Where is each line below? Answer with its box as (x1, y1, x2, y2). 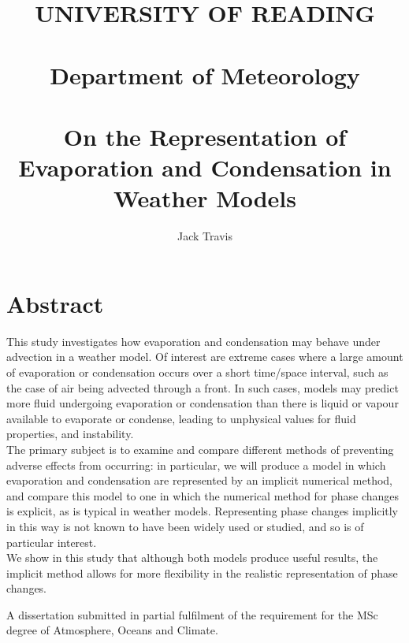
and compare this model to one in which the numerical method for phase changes (6, 487, 400, 504)
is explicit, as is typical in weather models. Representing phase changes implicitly (6, 503, 398, 519)
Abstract (6, 287, 104, 319)
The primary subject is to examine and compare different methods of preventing (6, 440, 394, 457)
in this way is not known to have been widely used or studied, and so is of (6, 518, 364, 534)
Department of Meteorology (50, 58, 360, 91)
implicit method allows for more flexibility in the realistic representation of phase (6, 564, 398, 581)
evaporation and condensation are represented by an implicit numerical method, (6, 472, 392, 489)
